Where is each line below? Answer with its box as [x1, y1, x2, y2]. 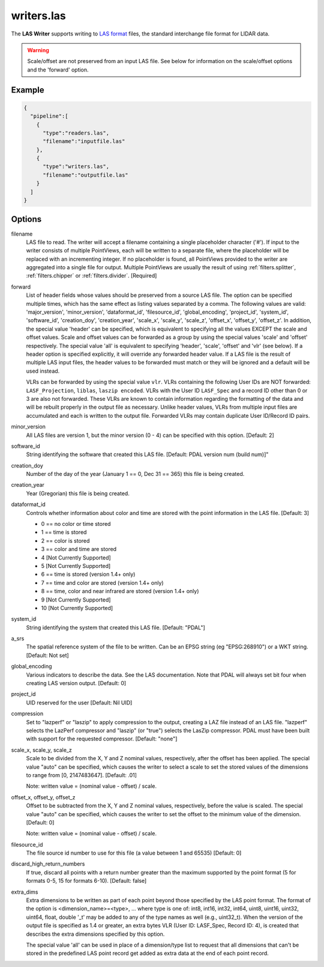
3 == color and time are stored [41, 546, 117, 553]
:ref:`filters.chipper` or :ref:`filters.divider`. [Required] [26, 272, 157, 279]
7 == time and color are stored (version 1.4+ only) [41, 579, 164, 586]
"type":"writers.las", [43, 163, 110, 170]
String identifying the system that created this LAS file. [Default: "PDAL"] [26, 624, 205, 631]
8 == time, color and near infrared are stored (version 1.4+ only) [41, 588, 199, 595]
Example [11, 85, 44, 95]
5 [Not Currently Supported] [41, 562, 111, 569]
